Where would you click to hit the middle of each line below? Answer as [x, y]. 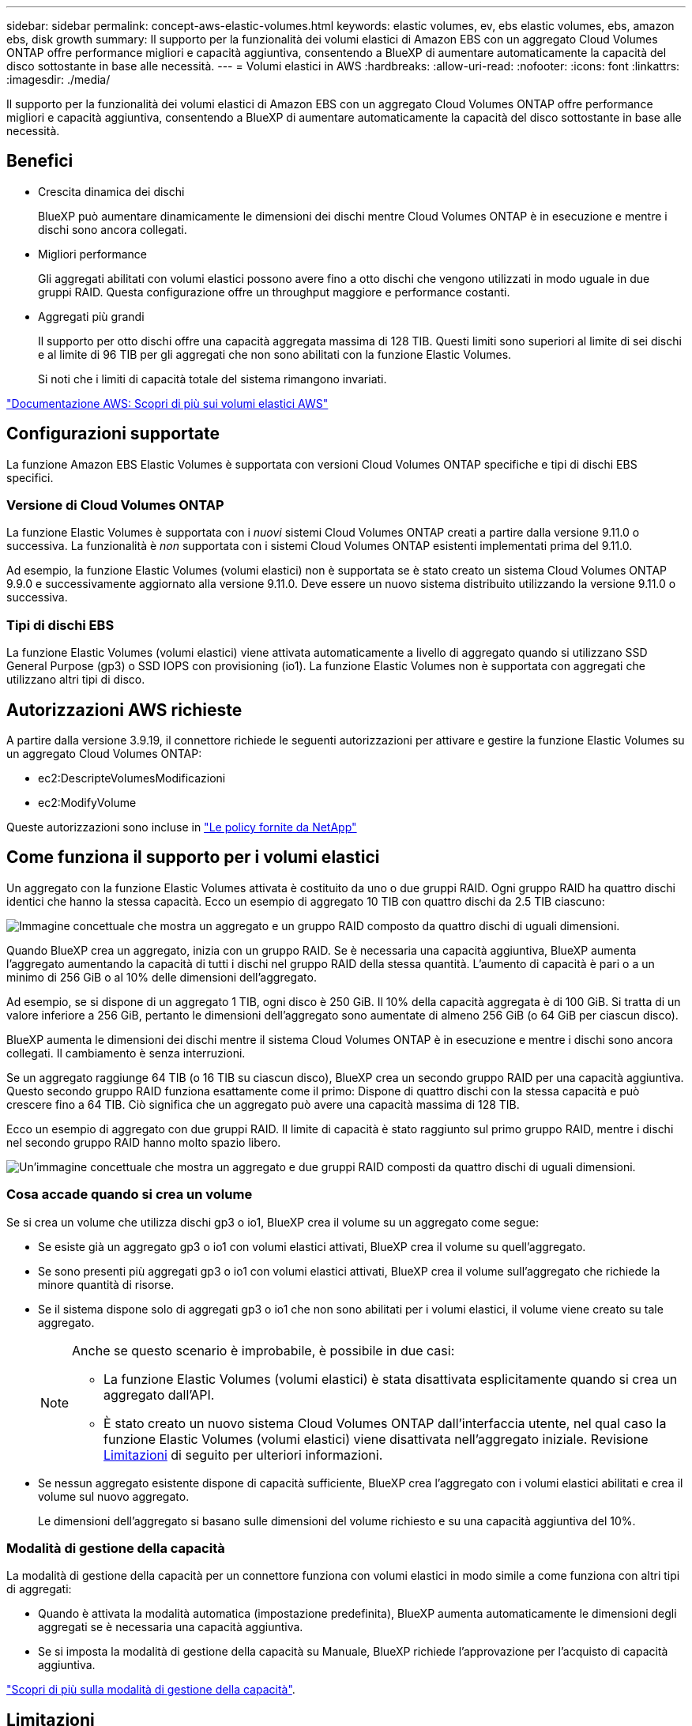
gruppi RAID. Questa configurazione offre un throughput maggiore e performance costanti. [274, 292]
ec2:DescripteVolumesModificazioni [132, 778]
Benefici [40, 161]
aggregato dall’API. [159, 1394]
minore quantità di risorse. [106, 1284]
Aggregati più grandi [91, 316]
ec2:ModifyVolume [87, 803]
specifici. [30, 477]
